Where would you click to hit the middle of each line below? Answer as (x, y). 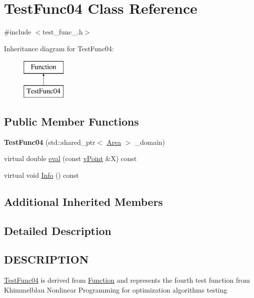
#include (18, 32)
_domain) (150, 142)
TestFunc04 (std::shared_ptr (50, 142)
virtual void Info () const (42, 175)
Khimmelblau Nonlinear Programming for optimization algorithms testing (116, 289)
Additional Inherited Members (83, 201)
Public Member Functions (71, 121)
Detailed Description (58, 230)
